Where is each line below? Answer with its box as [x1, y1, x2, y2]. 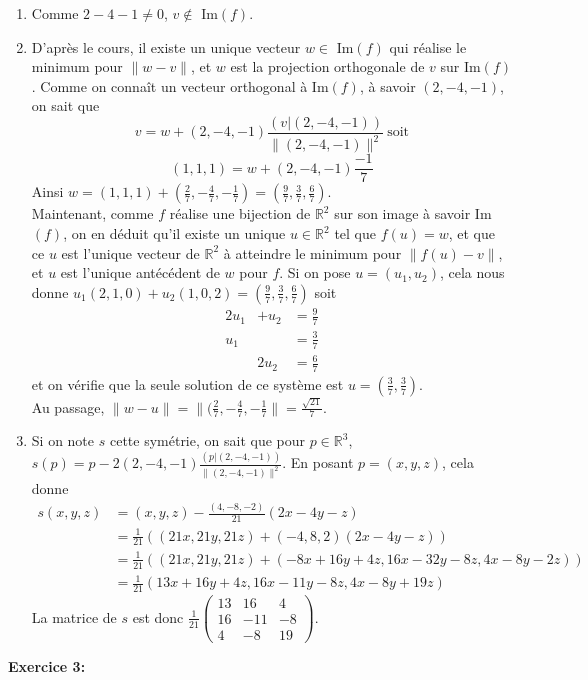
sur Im [440, 56, 481, 77]
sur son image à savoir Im [334, 203, 492, 224]
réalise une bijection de [169, 203, 311, 224]
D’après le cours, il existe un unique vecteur [31, 36, 301, 57]
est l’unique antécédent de [60, 262, 220, 283]
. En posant [282, 452, 354, 473]
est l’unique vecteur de [61, 242, 200, 263]
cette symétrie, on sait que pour [109, 430, 305, 451]
